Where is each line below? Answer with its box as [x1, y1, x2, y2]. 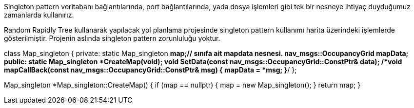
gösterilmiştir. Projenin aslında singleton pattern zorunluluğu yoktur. [4, 34, 220, 42]
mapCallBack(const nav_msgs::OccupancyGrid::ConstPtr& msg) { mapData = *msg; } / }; [4, 66, 297, 74]
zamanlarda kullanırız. [4, 11, 74, 19]
